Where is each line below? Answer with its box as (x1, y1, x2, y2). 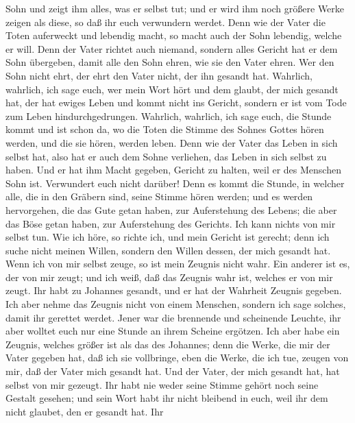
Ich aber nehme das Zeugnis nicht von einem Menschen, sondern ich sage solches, (5, 297, 346, 311)
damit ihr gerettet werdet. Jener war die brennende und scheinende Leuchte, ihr (5, 310, 341, 324)
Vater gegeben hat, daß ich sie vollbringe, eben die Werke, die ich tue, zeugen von (5, 350, 349, 365)
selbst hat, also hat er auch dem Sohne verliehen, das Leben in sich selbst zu (5, 149, 327, 163)
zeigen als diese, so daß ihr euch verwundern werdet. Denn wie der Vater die (5, 14, 326, 29)
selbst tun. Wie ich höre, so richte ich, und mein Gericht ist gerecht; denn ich (5, 230, 330, 244)
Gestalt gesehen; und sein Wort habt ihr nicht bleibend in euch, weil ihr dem (5, 391, 328, 405)
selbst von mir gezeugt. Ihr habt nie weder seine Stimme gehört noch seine (5, 377, 319, 391)
